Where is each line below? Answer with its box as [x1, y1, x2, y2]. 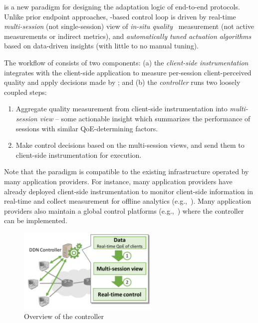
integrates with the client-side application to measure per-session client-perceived [4, 67, 252, 77]
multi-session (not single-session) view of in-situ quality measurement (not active [4, 21, 255, 31]
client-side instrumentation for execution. [15, 149, 142, 160]
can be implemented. [4, 215, 67, 226]
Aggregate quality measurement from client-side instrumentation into [15, 103, 228, 114]
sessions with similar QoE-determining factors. [15, 123, 158, 133]
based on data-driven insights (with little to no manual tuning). [4, 40, 199, 51]
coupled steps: [4, 86, 47, 97]
